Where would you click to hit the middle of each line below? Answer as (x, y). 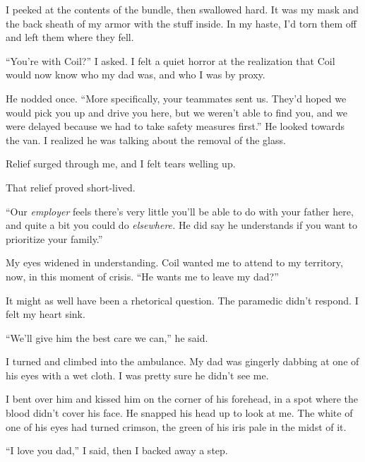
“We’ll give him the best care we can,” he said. (107, 337)
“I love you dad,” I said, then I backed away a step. (117, 450)
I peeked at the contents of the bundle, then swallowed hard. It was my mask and (182, 9)
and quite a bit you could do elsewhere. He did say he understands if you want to (182, 225)
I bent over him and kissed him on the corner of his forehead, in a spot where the (182, 399)
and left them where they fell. (70, 37)
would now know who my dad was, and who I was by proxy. (136, 75)
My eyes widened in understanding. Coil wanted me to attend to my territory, (174, 262)
